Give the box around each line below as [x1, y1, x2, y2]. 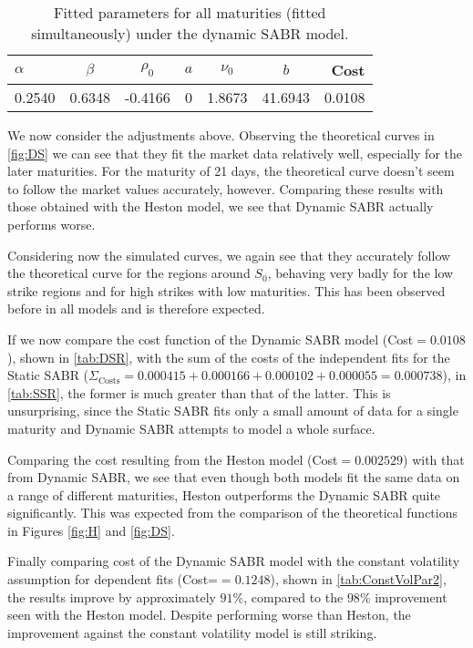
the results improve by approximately [7, 587, 216, 606]
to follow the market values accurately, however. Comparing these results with [7, 179, 444, 198]
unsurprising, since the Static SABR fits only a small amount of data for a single [7, 401, 458, 420]
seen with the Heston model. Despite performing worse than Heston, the [7, 605, 411, 624]
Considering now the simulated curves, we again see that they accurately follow [7, 245, 451, 264]
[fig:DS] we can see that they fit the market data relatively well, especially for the [7, 143, 462, 162]
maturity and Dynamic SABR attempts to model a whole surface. [7, 418, 375, 437]
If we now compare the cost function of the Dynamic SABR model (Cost [7, 329, 414, 348]
